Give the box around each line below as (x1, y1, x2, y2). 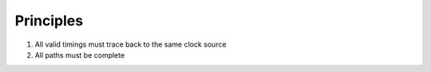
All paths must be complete (34, 50, 125, 59)
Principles (14, 12, 84, 29)
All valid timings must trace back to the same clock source (34, 40, 227, 49)
